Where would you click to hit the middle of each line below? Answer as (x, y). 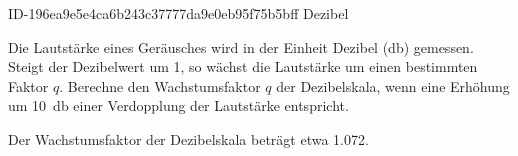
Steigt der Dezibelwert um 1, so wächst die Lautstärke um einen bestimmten (243, 66)
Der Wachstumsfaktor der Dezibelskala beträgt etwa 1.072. (188, 138)
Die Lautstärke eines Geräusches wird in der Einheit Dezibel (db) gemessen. (241, 46)
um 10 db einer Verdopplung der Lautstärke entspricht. (178, 105)
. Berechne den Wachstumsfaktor (160, 85)
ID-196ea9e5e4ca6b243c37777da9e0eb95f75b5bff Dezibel (178, 13)
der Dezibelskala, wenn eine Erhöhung (393, 85)
